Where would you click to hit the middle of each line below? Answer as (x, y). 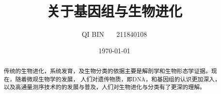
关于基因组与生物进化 (114, 11)
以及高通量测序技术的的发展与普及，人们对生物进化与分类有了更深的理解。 (104, 87)
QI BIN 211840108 (114, 34)
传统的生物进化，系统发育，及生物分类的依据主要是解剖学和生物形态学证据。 (107, 71)
